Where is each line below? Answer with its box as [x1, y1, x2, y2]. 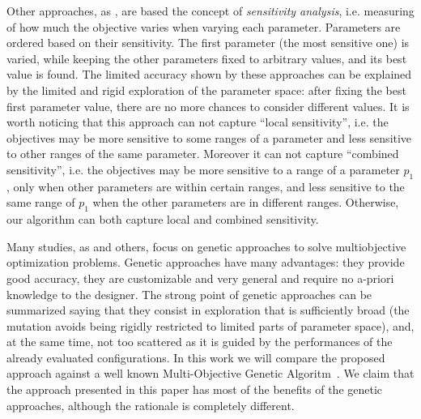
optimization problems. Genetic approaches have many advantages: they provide [6, 254, 405, 271]
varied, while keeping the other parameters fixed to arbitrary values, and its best [6, 49, 407, 66]
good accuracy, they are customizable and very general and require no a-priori [6, 269, 394, 286]
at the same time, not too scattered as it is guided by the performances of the [6, 333, 393, 350]
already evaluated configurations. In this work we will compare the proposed [6, 348, 385, 366]
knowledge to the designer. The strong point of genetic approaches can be [6, 285, 372, 302]
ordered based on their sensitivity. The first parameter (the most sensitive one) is [6, 34, 410, 51]
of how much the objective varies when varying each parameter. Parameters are [6, 18, 401, 35]
